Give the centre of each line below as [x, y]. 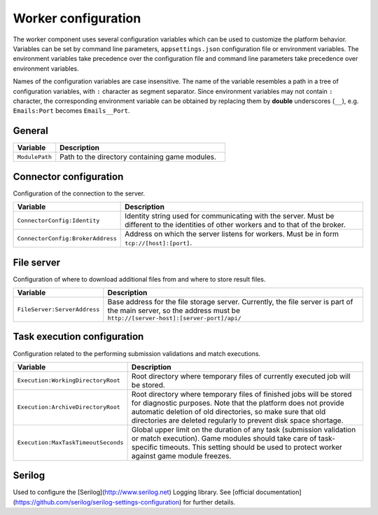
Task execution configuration [78, 337]
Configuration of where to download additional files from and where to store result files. [139, 279]
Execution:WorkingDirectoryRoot [69, 381]
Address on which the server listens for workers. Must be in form [232, 234]
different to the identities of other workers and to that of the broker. [235, 225]
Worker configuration [77, 18]
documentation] [279, 492]
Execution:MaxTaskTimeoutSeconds [70, 442]
